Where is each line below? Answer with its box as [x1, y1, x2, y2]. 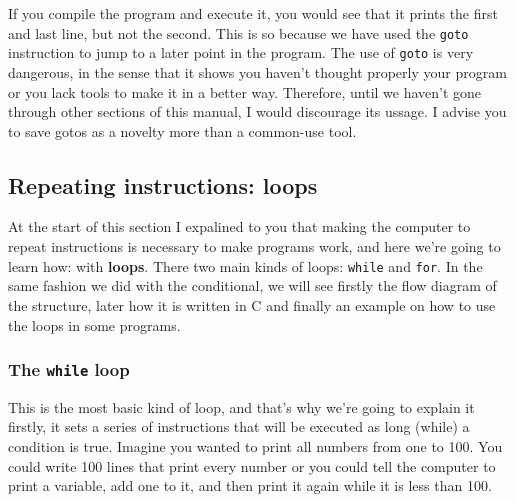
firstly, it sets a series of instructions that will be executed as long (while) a [8, 416, 470, 437]
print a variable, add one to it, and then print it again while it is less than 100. [8, 475, 492, 496]
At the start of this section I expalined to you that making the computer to [8, 216, 471, 237]
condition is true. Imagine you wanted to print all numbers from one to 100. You [8, 436, 503, 457]
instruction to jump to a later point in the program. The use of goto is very [8, 42, 474, 63]
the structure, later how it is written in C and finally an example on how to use [8, 294, 496, 315]
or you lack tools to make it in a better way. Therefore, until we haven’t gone [8, 81, 482, 102]
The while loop [8, 357, 130, 382]
